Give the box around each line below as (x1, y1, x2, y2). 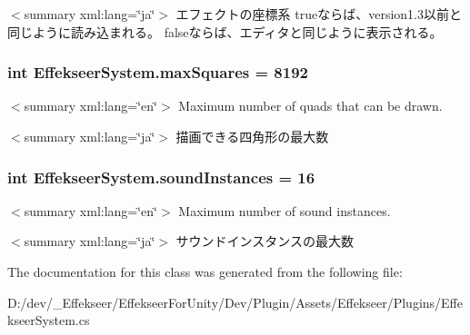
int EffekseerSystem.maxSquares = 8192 (7, 61, 308, 84)
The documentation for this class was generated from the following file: (7, 262, 403, 281)
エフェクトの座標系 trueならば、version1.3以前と (175, 5, 462, 23)
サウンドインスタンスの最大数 (175, 232, 355, 251)
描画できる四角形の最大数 (175, 127, 329, 145)
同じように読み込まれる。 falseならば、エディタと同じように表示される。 (7, 22, 443, 41)
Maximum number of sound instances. (178, 201, 391, 220)
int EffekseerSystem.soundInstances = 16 (7, 165, 315, 188)
